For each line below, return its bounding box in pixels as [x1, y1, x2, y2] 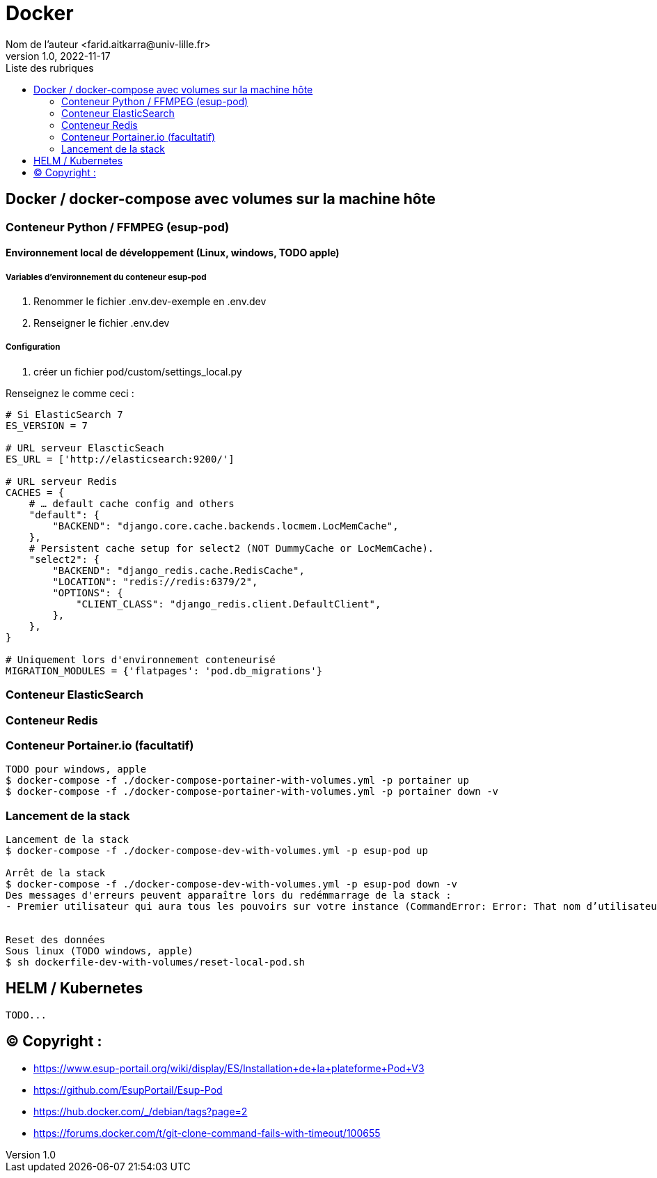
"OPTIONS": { [52, 587, 123, 598]
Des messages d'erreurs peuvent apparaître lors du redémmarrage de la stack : [6, 890, 452, 901]
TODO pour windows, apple [6, 764, 147, 775]
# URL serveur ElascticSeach [6, 442, 164, 454]
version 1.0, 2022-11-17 [6, 49, 111, 62]
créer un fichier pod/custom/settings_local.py [33, 365, 242, 378]
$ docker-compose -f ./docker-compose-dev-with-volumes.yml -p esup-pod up [6, 845, 428, 857]
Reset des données [6, 934, 106, 946]
